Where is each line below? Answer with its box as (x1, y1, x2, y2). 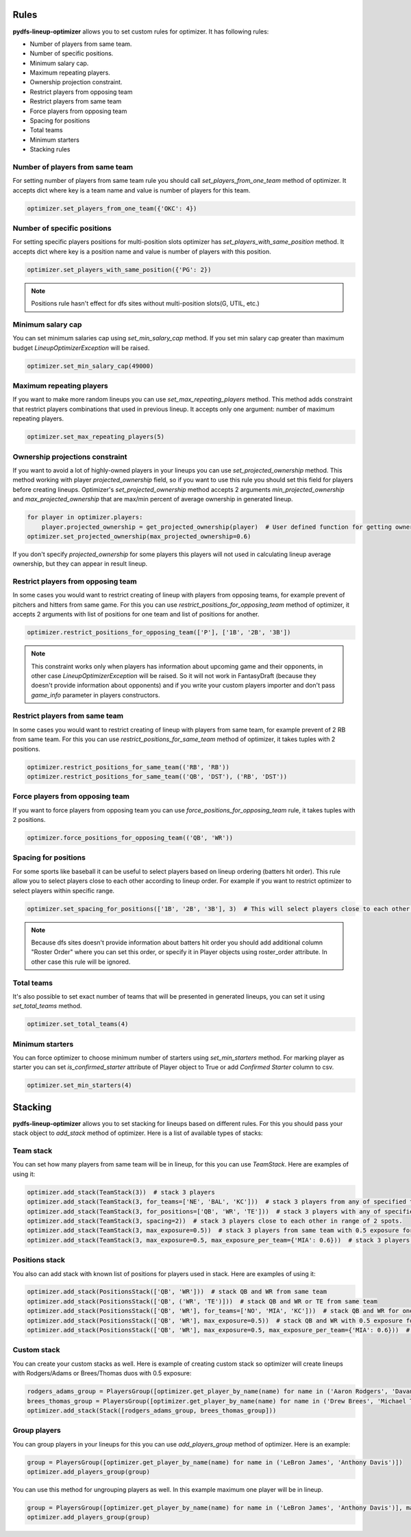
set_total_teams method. (12, 1002, 82, 1010)
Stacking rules (29, 145, 71, 153)
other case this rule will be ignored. (31, 958, 131, 966)
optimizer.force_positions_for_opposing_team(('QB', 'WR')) (27, 834, 234, 842)
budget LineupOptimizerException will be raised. (12, 343, 150, 352)
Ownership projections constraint (12, 452, 127, 462)
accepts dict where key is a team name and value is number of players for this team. (12, 186, 251, 195)
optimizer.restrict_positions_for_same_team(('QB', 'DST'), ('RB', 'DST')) (27, 773, 288, 781)
